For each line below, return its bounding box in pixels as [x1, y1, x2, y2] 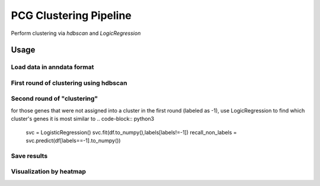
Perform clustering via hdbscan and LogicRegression [11, 30, 141, 37]
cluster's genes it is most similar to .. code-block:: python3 [11, 116, 154, 123]
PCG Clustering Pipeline [11, 9, 132, 22]
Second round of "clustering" [11, 95, 98, 103]
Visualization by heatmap [11, 168, 86, 176]
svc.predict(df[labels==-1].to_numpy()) [25, 137, 121, 144]
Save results [11, 152, 48, 160]
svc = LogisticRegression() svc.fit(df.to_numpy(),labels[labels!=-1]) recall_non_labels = [25, 129, 237, 136]
